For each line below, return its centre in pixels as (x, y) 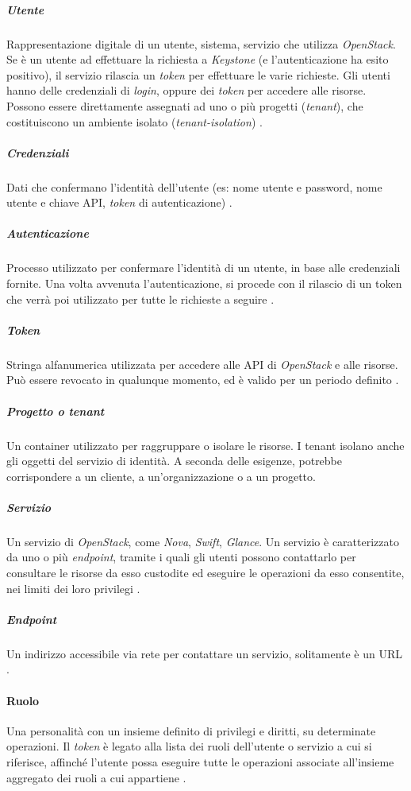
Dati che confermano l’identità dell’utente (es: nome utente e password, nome (194, 186)
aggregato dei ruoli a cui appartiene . (96, 777)
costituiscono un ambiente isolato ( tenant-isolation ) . (134, 121)
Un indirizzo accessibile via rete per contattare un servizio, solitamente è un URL (205, 653)
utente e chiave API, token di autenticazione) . (119, 202)
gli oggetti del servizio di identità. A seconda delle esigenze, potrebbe (175, 461)
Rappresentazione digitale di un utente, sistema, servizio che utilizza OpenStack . (201, 43)
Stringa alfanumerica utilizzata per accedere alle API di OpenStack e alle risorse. (202, 364)
